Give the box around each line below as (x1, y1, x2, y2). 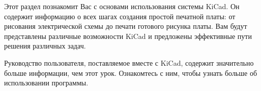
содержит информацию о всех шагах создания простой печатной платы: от (4, 11, 236, 21)
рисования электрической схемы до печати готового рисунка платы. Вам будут (4, 21, 247, 31)
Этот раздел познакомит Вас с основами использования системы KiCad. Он (4, 1, 240, 11)
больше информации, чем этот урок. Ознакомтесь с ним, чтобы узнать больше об (4, 67, 257, 78)
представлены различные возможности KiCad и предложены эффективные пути (4, 30, 252, 41)
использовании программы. (4, 77, 89, 88)
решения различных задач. (4, 40, 86, 51)
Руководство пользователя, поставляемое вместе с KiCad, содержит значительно (4, 57, 254, 68)
